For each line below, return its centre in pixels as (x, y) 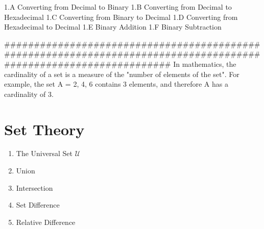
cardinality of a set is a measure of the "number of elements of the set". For (122, 74)
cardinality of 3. (29, 94)
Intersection (34, 187)
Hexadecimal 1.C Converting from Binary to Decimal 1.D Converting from (121, 17)
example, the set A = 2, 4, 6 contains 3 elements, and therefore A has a (116, 84)
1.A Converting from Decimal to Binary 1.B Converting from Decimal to (118, 7)
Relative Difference (46, 222)
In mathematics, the (205, 63)
